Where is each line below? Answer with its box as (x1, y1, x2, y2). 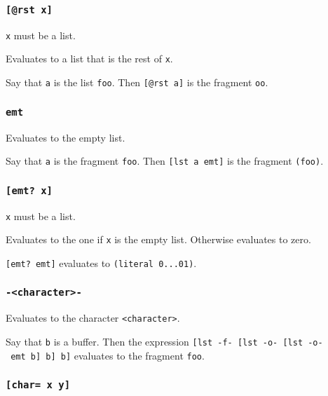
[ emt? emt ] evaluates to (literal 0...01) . (6, 255, 197, 270)
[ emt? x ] (6, 184, 53, 196)
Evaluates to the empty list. (6, 130, 125, 144)
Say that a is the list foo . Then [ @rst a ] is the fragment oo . (6, 75, 268, 90)
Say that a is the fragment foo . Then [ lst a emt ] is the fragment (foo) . (6, 153, 324, 168)
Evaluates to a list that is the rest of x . (6, 51, 173, 66)
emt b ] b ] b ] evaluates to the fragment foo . (11, 348, 205, 362)
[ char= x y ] (6, 379, 71, 391)
